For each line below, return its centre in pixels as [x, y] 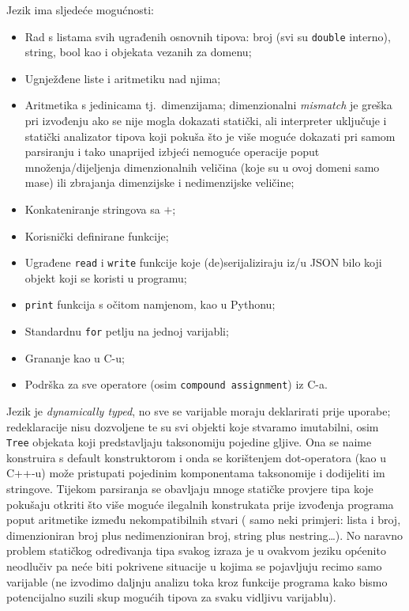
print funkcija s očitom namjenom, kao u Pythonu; [150, 304]
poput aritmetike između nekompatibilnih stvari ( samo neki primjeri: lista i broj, [204, 520]
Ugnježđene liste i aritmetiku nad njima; [123, 78]
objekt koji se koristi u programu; [106, 277]
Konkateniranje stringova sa [92, 209]
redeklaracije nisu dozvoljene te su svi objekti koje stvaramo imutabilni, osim [193, 426]
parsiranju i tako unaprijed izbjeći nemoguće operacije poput [172, 152]
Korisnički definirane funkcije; [97, 235]
